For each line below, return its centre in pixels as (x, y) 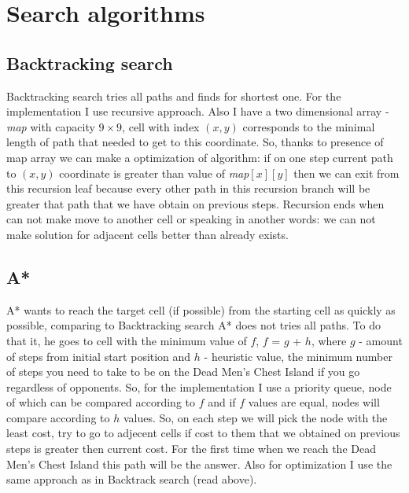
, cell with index (161, 126)
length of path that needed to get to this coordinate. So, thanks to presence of (195, 142)
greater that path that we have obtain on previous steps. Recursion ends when (195, 203)
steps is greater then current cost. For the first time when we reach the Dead (191, 449)
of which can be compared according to (101, 402)
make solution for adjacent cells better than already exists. (147, 234)
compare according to (58, 417)
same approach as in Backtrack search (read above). (132, 479)
